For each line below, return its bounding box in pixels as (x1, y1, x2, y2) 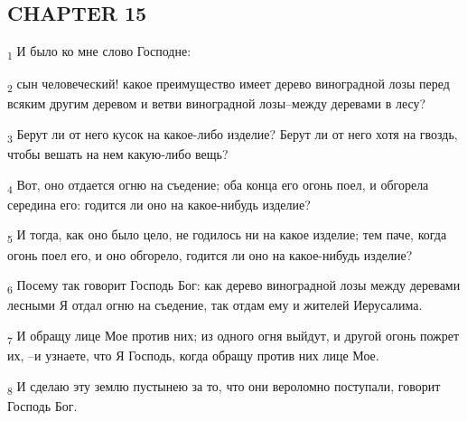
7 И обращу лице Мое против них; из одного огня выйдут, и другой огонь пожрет (7, 325, 460, 347)
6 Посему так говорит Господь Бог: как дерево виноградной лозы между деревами (7, 276, 461, 296)
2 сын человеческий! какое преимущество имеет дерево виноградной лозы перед (7, 74, 450, 96)
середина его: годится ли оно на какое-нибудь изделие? (7, 194, 311, 213)
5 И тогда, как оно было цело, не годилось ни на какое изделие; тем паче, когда (7, 225, 447, 247)
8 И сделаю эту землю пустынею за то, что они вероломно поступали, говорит (7, 376, 441, 398)
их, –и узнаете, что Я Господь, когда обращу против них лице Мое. (7, 346, 379, 365)
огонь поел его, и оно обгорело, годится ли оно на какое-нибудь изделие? (7, 245, 413, 264)
